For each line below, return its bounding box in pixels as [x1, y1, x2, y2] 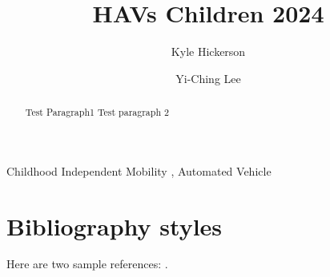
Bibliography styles [6, 209, 223, 242]
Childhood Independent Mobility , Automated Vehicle [6, 162, 272, 179]
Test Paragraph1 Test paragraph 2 [25, 105, 169, 119]
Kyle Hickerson [171, 43, 246, 60]
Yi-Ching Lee [175, 69, 241, 86]
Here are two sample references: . [6, 255, 168, 272]
